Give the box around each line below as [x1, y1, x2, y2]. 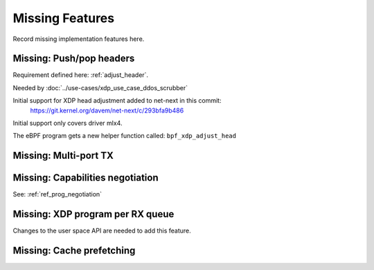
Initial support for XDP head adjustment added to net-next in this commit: [12, 96, 222, 105]
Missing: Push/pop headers [12, 53, 135, 65]
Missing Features [12, 10, 114, 26]
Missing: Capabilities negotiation [12, 172, 159, 184]
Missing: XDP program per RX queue [12, 208, 175, 220]
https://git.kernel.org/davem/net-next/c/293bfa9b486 [30, 106, 184, 115]
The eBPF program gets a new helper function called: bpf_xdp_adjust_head [12, 132, 237, 140]
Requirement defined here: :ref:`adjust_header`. [12, 71, 149, 79]
